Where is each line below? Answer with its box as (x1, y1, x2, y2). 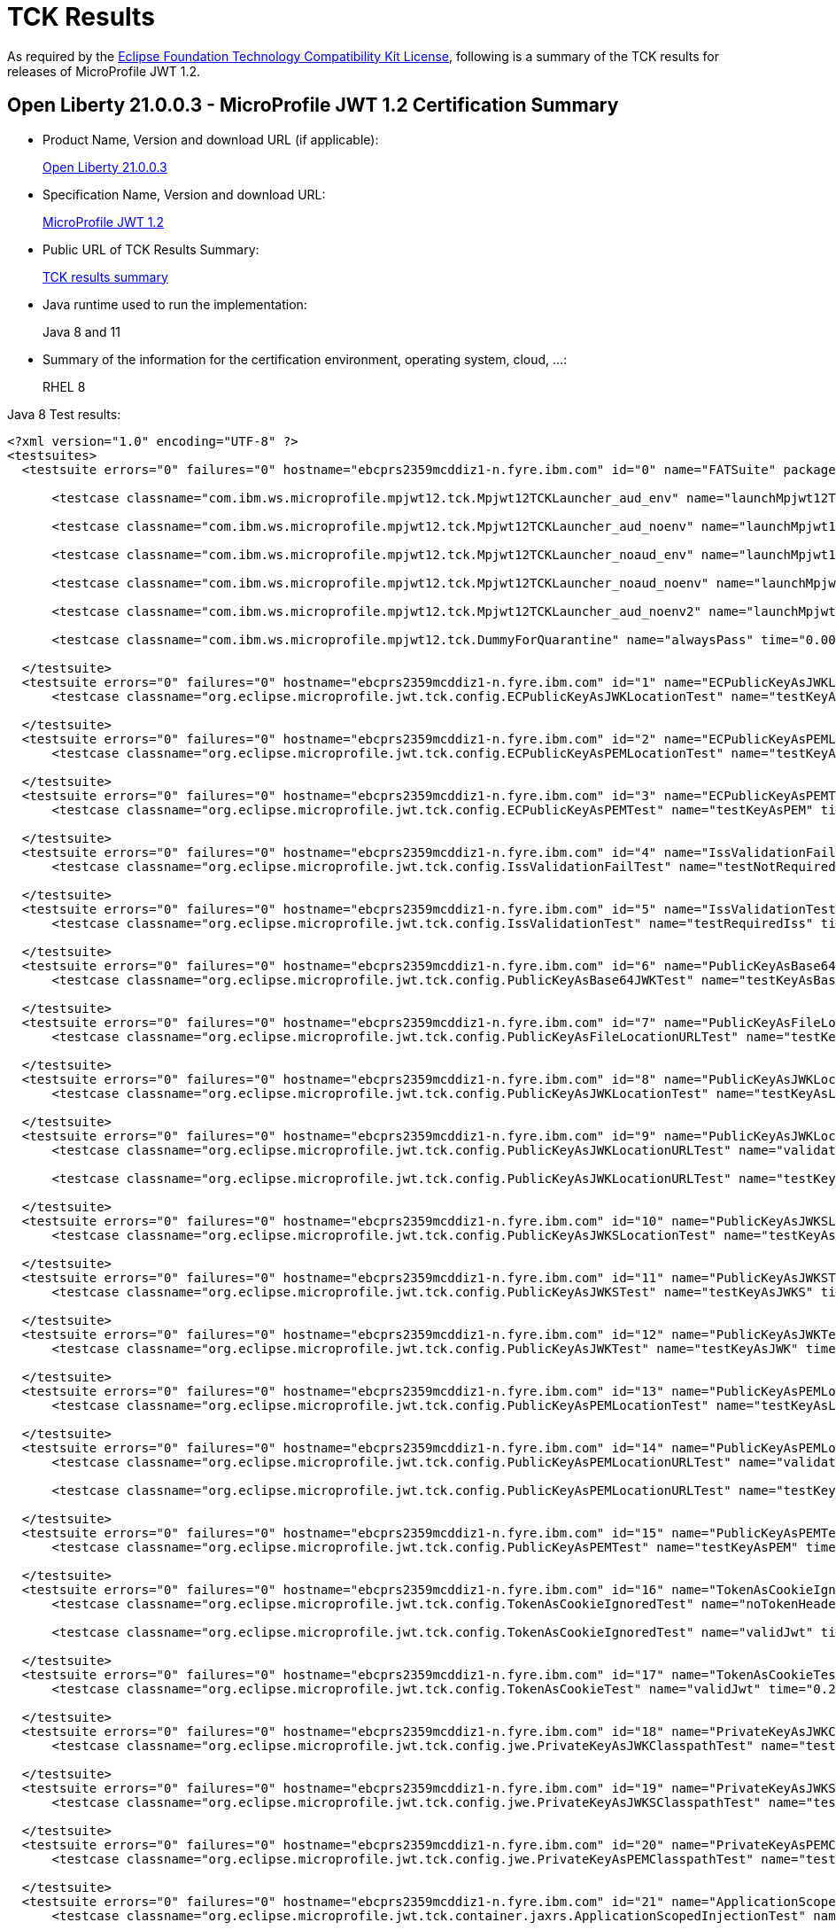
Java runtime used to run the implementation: (43, 296, 307, 312)
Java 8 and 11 (43, 323, 120, 339)
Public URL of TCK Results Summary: (43, 241, 259, 257)
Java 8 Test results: (7, 406, 121, 422)
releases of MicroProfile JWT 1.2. (7, 63, 201, 79)
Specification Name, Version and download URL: (43, 186, 326, 202)
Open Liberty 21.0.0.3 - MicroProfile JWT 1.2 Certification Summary (7, 94, 619, 117)
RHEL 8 (43, 378, 86, 394)
